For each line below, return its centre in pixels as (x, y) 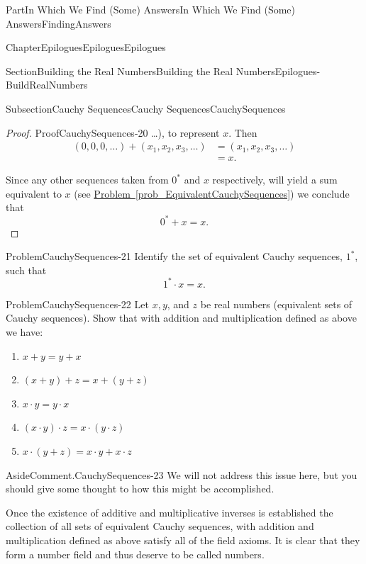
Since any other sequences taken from (87, 180)
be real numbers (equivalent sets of (276, 304)
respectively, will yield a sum (275, 180)
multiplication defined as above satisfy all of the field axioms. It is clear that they (183, 540)
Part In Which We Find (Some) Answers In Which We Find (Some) (151, 9)
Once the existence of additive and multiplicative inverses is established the (170, 512)
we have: (24, 331)
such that (26, 270)
